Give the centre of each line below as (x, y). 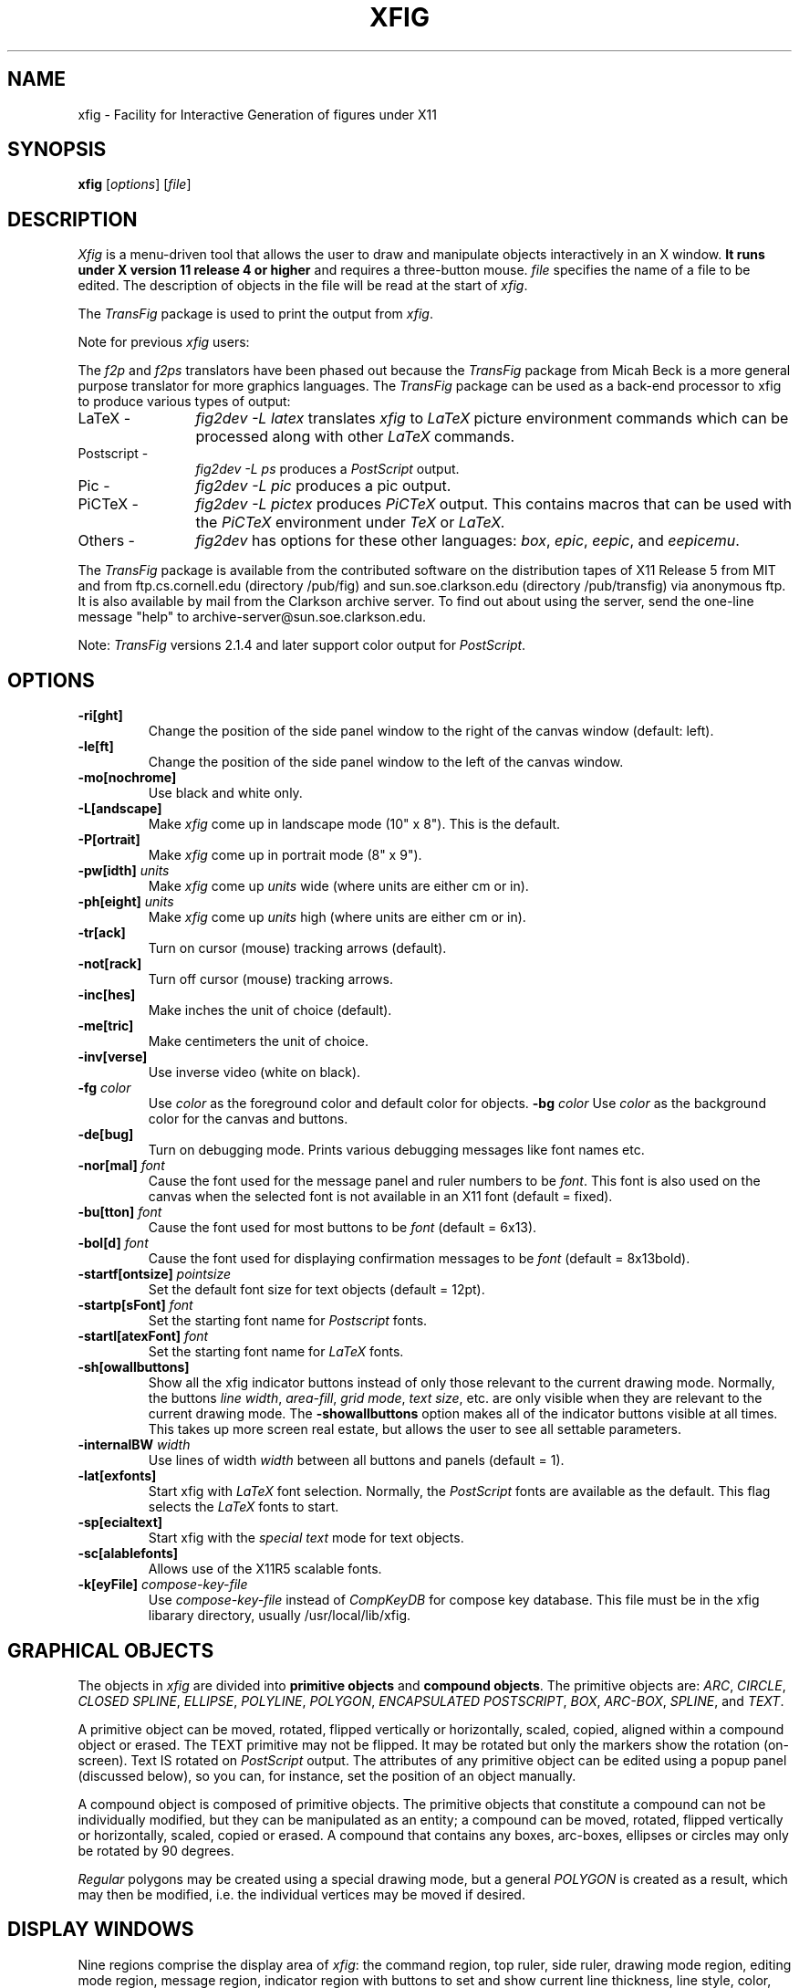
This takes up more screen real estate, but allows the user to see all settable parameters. (415, 1429)
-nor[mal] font (121, 1166)
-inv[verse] (113, 1057)
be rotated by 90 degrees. (156, 1850)
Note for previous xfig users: (164, 342)
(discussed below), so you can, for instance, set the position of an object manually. (327, 1775)
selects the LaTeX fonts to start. (244, 1507)
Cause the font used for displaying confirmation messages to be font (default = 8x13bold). (419, 1259)
